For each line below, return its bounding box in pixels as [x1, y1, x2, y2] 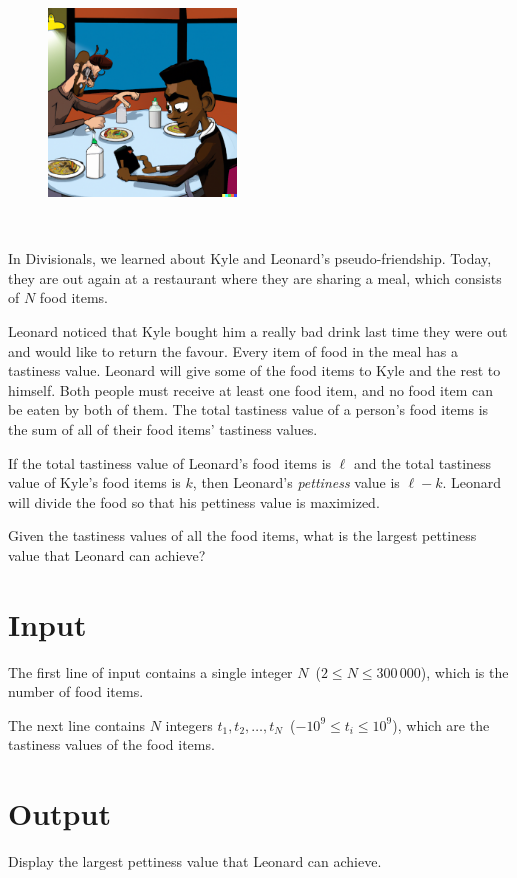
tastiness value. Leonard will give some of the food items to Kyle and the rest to [8, 360, 501, 381]
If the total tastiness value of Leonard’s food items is [8, 452, 332, 473]
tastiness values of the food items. [8, 734, 215, 755]
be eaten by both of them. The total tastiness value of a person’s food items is [8, 399, 489, 420]
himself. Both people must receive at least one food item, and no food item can [8, 379, 493, 400]
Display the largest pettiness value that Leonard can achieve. [8, 851, 382, 872]
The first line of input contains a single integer [8, 661, 293, 682]
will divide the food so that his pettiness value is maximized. [8, 491, 380, 512]
